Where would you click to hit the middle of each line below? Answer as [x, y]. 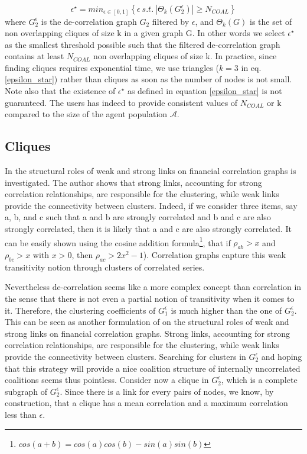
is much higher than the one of [226, 310]
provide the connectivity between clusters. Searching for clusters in [125, 357]
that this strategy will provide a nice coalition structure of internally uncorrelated [153, 368]
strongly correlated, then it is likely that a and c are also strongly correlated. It [148, 229]
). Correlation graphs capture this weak [215, 255]
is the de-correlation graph [89, 21]
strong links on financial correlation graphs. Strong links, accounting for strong [147, 333]
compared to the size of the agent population [86, 114]
